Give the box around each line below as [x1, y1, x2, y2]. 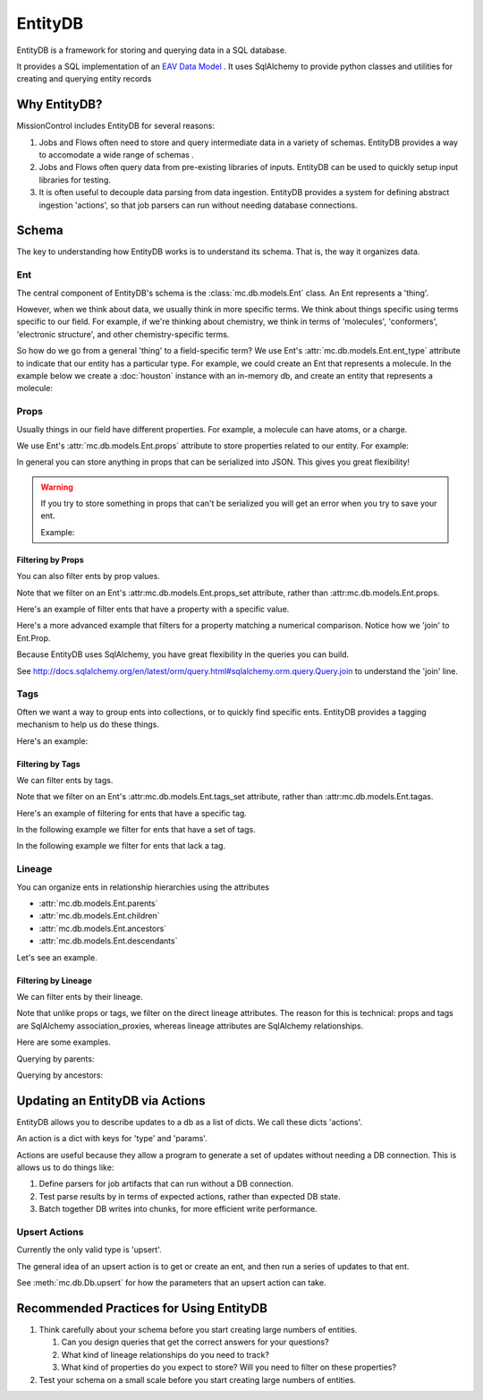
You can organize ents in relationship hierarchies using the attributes [16, 882, 270, 892]
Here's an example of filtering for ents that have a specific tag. [16, 807, 248, 818]
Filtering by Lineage [16, 975, 93, 986]
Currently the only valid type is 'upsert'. [16, 1244, 163, 1255]
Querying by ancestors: [16, 1070, 104, 1080]
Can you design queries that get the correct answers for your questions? [61, 1336, 330, 1347]
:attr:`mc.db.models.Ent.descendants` [38, 935, 178, 946]
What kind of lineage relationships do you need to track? [61, 1349, 270, 1360]
